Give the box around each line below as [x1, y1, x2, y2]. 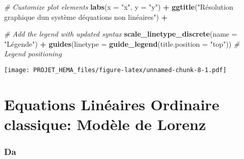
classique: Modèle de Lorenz [4, 114, 206, 134]
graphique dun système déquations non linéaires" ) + [4, 11, 168, 22]
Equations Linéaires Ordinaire [4, 93, 220, 114]
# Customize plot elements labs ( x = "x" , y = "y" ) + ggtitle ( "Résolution [4, 2, 233, 12]
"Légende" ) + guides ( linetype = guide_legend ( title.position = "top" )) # [4, 38, 240, 49]
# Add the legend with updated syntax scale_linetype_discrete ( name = [4, 28, 237, 39]
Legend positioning [4, 48, 62, 59]
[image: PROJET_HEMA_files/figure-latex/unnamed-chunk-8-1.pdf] [4, 66, 227, 74]
